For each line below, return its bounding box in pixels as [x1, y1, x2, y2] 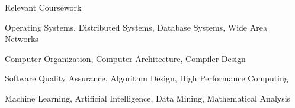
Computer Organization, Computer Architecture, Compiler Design [5, 52, 246, 64]
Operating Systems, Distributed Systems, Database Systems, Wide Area [5, 21, 267, 33]
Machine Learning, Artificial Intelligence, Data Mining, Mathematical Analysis [5, 91, 291, 104]
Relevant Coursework [5, 1, 82, 13]
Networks [5, 32, 39, 45]
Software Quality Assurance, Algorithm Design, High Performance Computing [5, 72, 288, 84]
